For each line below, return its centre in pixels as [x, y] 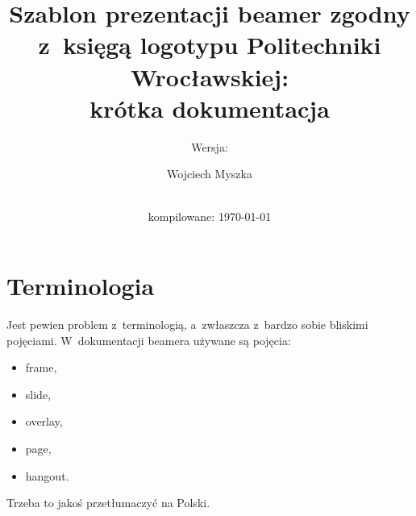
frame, [41, 367]
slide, [38, 394]
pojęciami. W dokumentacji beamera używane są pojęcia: [149, 340]
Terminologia [81, 286]
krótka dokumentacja [210, 108]
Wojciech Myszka [210, 174]
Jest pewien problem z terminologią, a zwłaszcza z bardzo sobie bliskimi [187, 324]
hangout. [47, 475]
